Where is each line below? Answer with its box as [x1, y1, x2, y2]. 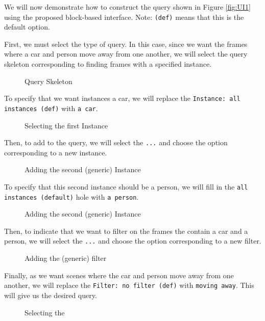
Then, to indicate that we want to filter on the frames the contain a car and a [4, 225, 248, 236]
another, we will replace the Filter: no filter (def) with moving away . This [4, 280, 254, 290]
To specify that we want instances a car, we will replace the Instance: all [4, 93, 240, 103]
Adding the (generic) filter [25, 253, 107, 263]
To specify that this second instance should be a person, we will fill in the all [4, 181, 248, 192]
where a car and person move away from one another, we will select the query [4, 48, 248, 59]
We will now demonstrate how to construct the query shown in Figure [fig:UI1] [4, 2, 251, 12]
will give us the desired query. [4, 289, 97, 300]
